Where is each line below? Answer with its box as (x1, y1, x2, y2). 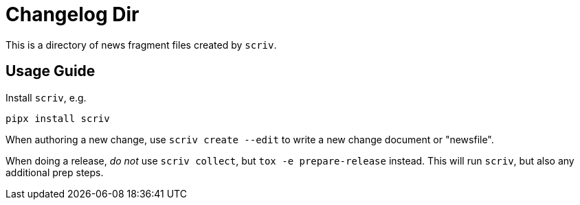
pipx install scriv (5, 112, 110, 124)
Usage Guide (5, 62, 96, 80)
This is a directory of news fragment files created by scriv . (5, 38, 277, 51)
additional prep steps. (5, 166, 104, 178)
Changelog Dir (5, 3, 140, 26)
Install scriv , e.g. (5, 91, 87, 104)
